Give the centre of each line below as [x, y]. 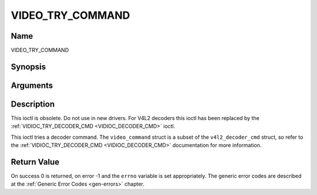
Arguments [32, 85]
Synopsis [28, 66]
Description [33, 104]
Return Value [35, 162]
